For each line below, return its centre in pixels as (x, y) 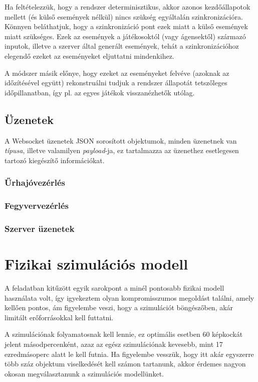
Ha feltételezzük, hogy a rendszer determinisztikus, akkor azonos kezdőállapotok (127, 7)
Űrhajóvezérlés (35, 182)
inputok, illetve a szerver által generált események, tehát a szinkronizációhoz (122, 46)
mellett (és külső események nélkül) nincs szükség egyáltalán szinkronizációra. (124, 16)
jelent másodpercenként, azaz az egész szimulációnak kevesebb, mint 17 (114, 344)
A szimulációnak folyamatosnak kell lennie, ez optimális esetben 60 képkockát (124, 334)
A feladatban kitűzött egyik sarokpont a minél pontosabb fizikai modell (114, 287)
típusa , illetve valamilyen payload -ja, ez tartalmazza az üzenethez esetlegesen (122, 150)
